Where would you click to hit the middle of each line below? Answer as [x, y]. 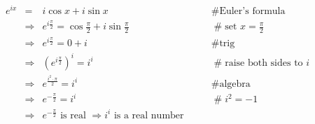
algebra [235, 84]
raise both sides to [264, 63]
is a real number [149, 115]
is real [73, 115]
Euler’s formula [252, 12]
